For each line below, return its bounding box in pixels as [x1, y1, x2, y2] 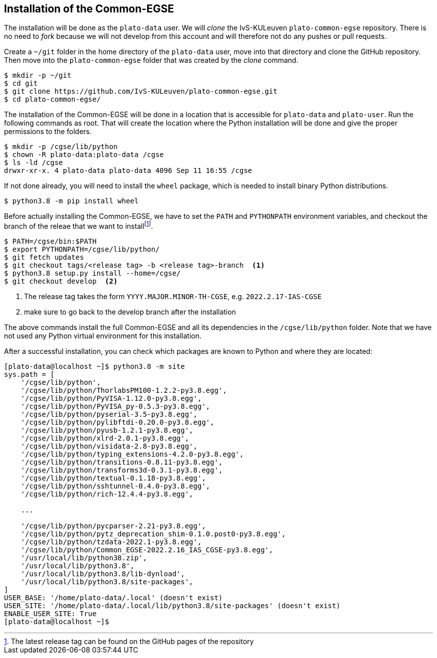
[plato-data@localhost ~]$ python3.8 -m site [4, 362, 185, 371]
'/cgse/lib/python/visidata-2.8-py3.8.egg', [20, 442, 198, 451]
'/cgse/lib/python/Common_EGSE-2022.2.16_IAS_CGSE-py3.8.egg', [20, 546, 273, 554]
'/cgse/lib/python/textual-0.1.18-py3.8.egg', [20, 474, 206, 483]
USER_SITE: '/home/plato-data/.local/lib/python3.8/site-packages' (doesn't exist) [4, 602, 341, 610]
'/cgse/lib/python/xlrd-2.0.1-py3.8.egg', [20, 434, 189, 443]
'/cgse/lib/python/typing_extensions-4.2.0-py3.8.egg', [20, 450, 244, 459]
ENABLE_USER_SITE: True [4, 610, 97, 618]
